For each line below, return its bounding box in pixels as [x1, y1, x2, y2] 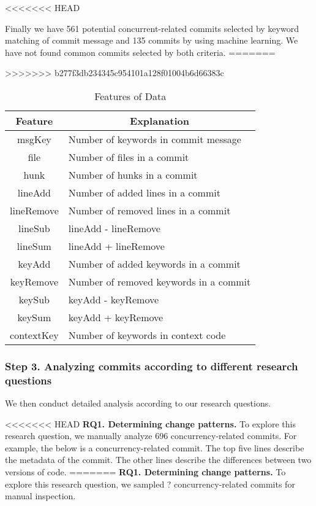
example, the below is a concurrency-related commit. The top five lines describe [5, 441, 304, 454]
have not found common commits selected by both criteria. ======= [5, 45, 276, 58]
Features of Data [94, 88, 167, 103]
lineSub [18, 220, 50, 235]
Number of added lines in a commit [68, 185, 220, 200]
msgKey [17, 131, 51, 146]
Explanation [130, 113, 189, 128]
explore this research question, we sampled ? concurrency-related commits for [5, 477, 295, 490]
